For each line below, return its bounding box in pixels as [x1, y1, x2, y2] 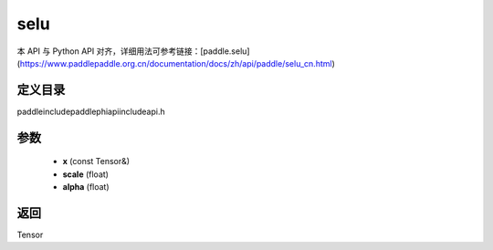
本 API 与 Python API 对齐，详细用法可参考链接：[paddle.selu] [16, 46, 250, 57]
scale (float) [62, 169, 110, 180]
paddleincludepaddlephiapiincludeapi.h [16, 106, 165, 117]
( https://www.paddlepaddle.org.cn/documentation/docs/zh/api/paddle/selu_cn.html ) [16, 57, 335, 68]
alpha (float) [62, 182, 110, 193]
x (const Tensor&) [62, 156, 131, 167]
